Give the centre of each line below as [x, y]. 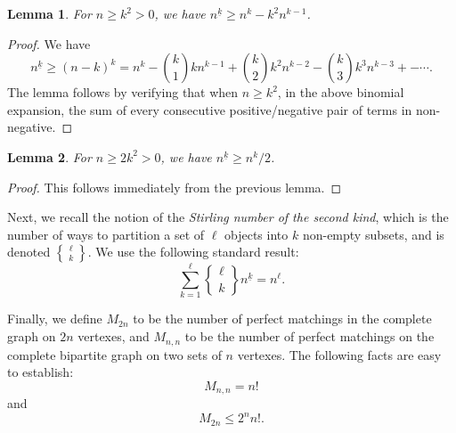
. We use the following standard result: [193, 252]
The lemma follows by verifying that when [123, 92]
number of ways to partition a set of [106, 234]
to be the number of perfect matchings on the [309, 336]
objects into [256, 234]
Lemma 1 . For [49, 13]
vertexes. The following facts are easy [339, 354]
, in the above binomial [341, 92]
